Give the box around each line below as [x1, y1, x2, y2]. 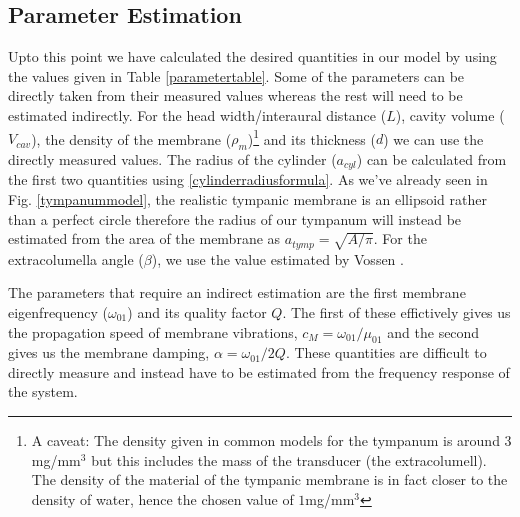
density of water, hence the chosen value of [31, 488, 294, 509]
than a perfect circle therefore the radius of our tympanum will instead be [8, 208, 462, 229]
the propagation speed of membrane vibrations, [8, 321, 298, 342]
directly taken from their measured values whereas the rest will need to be [8, 85, 463, 106]
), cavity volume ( [395, 104, 505, 125]
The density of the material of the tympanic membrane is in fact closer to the [31, 469, 508, 490]
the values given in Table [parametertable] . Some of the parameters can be [8, 65, 465, 86]
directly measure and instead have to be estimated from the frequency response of [8, 361, 510, 382]
